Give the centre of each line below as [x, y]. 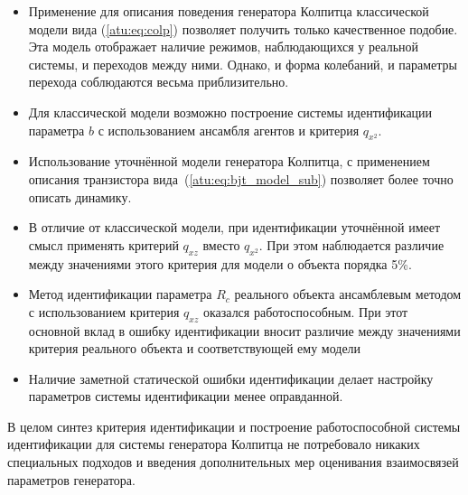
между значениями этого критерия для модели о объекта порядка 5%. [220, 263]
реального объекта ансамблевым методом [348, 294]
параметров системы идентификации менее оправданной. [186, 396]
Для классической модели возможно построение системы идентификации [230, 112]
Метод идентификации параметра [120, 294]
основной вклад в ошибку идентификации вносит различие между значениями [244, 330]
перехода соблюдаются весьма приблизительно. [159, 82]
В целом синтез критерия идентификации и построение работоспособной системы [234, 426]
